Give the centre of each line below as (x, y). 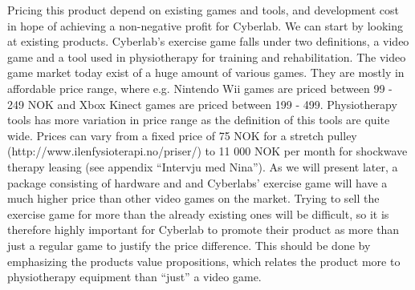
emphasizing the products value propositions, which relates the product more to (204, 261)
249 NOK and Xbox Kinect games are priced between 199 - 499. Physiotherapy (202, 104)
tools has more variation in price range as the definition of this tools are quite (199, 120)
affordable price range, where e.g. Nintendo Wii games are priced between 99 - (200, 88)
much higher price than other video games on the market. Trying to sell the (193, 198)
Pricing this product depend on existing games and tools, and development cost (203, 10)
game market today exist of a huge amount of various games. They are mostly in (206, 72)
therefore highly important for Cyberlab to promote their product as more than (203, 230)
